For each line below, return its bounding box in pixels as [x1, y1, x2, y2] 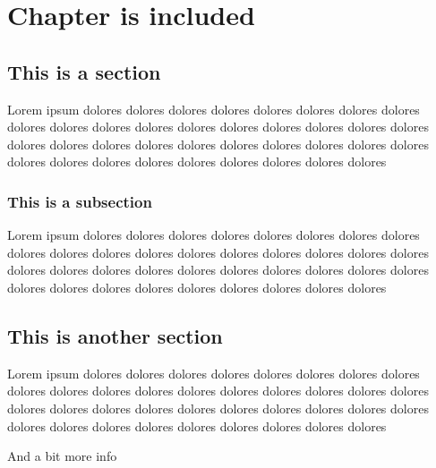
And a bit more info [7, 447, 117, 465]
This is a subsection [7, 190, 152, 212]
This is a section [7, 57, 161, 85]
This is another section [7, 321, 223, 349]
